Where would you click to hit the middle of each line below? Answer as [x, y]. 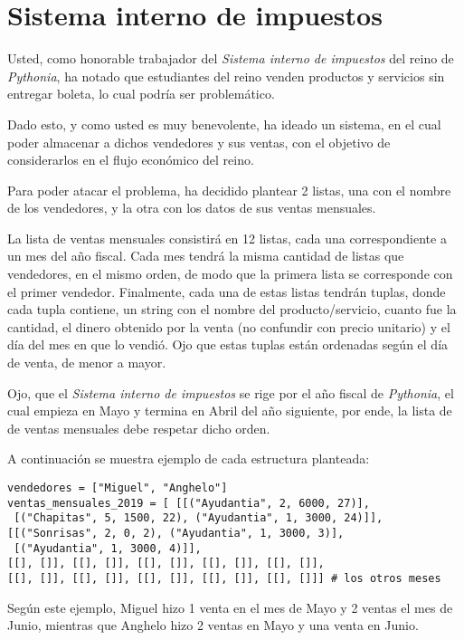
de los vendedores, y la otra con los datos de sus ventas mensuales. [192, 208]
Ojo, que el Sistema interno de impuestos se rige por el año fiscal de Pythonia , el [231, 392]
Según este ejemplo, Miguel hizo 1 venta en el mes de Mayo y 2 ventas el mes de [230, 607]
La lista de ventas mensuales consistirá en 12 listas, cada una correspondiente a [227, 238]
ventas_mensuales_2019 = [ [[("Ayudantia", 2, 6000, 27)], [189, 503]
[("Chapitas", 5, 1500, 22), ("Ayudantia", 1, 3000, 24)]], [199, 518]
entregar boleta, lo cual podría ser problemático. [141, 94]
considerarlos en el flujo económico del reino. [131, 160]
